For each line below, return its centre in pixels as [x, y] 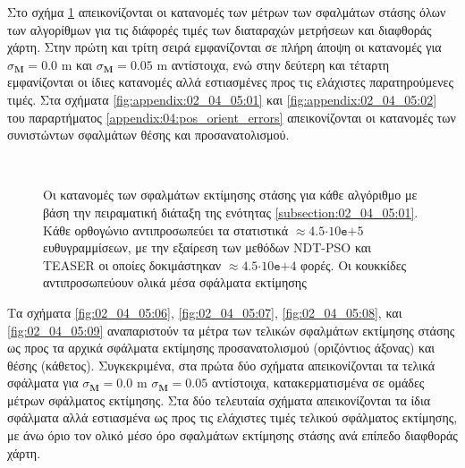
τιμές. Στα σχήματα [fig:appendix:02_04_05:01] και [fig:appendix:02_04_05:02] [222, 99]
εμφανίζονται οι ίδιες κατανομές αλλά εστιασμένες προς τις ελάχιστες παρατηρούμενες [230, 82]
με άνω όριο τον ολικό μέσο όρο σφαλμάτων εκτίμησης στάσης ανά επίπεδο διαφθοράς [232, 435]
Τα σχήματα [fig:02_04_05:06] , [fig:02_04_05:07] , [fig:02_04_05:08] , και [205, 312]
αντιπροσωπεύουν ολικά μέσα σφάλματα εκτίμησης [175, 282]
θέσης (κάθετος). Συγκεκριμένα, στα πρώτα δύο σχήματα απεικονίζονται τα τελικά [221, 365]
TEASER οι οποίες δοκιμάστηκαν [132, 264]
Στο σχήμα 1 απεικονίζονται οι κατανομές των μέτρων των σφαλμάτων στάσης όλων [227, 12]
